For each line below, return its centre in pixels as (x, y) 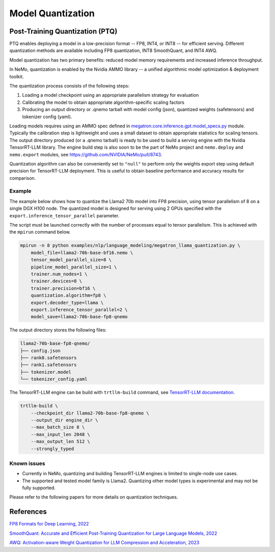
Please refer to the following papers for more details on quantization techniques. (94, 497)
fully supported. (39, 488)
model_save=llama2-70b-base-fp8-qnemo (79, 317)
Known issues (27, 463)
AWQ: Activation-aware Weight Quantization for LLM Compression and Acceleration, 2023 (104, 543)
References (28, 512)
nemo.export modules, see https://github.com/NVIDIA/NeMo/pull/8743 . (86, 154)
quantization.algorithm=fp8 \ (68, 296)
